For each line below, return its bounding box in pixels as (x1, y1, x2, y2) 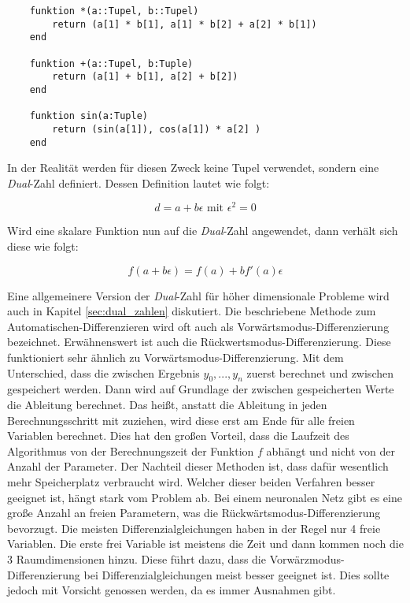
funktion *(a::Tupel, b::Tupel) (29, 6, 199, 17)
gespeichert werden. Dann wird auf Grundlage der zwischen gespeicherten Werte (7, 381, 394, 397)
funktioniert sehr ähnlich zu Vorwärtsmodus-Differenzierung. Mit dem (7, 349, 344, 366)
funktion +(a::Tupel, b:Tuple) (29, 58, 194, 69)
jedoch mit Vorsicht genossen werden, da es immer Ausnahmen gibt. (7, 582, 336, 598)
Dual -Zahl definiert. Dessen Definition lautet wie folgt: (7, 174, 270, 191)
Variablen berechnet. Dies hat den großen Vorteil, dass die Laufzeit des (7, 427, 349, 444)
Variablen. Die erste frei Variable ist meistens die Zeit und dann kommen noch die (7, 535, 404, 552)
